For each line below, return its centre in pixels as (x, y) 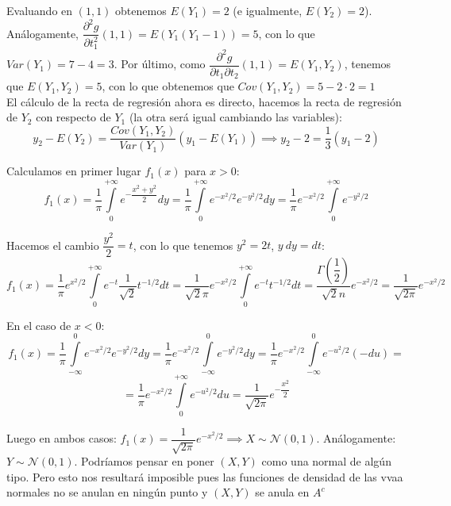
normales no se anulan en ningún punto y (107, 492)
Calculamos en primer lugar (74, 171)
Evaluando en (40, 10)
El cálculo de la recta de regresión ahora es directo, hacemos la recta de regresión (204, 101)
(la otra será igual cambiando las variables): (235, 117)
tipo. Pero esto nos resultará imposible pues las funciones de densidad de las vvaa (205, 476)
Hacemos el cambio (53, 245)
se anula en (282, 492)
